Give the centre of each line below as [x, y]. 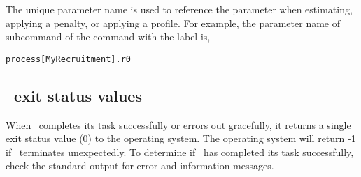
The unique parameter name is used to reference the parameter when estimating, [179, 9]
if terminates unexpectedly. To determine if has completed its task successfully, [180, 152]
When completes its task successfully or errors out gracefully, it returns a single [178, 124]
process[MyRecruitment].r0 [68, 59]
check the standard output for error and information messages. [140, 166]
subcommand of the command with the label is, [108, 37]
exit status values [78, 95]
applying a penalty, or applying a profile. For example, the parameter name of [173, 23]
